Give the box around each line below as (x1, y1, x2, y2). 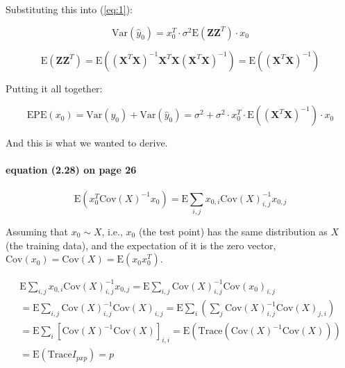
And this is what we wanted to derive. (6, 135, 168, 150)
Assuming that (6, 224, 68, 238)
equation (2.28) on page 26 (6, 162, 137, 177)
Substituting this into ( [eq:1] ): (6, 2, 133, 16)
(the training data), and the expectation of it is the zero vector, (6, 237, 276, 252)
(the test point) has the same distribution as (138, 224, 328, 238)
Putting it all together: (6, 81, 103, 95)
